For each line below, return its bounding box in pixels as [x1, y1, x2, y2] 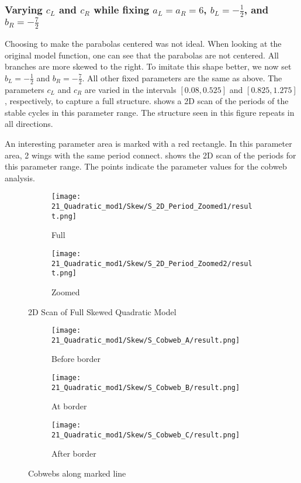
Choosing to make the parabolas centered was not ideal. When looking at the [5, 37, 282, 50]
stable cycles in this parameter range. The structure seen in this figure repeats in [5, 106, 295, 118]
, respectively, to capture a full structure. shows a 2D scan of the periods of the [5, 95, 289, 107]
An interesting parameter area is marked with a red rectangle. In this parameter [5, 137, 292, 149]
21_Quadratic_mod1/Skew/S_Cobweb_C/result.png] [51, 430, 240, 439]
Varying [5, 2, 43, 16]
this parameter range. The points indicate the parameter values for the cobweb [5, 160, 287, 172]
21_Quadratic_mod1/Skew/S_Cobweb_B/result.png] [51, 383, 240, 392]
